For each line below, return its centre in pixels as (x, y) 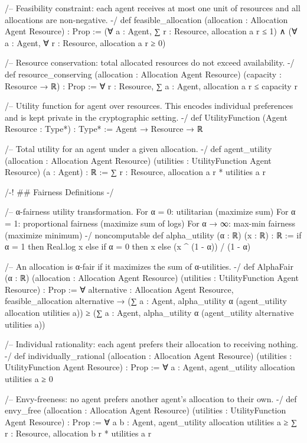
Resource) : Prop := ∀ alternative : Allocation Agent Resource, (119, 289)
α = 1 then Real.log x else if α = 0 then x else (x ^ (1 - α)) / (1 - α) (128, 246)
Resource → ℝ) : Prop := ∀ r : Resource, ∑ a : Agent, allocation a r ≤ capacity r (151, 85)
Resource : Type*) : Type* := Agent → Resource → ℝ (104, 129)
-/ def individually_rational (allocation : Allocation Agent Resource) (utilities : (148, 355)
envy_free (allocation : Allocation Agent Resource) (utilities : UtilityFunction (146, 410)
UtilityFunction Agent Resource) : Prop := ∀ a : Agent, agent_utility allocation (150, 367)
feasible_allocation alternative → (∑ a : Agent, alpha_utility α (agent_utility (146, 301)
